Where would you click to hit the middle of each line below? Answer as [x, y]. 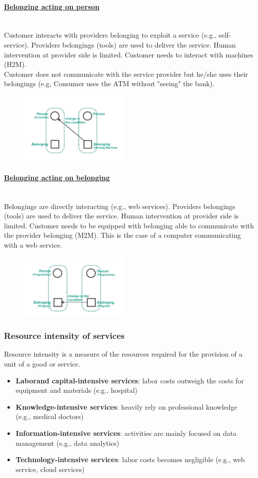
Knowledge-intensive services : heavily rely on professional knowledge [127, 406]
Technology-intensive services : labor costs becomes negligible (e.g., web [130, 459]
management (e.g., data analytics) [67, 443]
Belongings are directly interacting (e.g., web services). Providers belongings [120, 206]
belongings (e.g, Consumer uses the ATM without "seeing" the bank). [109, 83]
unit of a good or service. [42, 364]
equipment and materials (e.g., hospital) [77, 390]
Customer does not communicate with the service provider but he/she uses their [126, 74]
